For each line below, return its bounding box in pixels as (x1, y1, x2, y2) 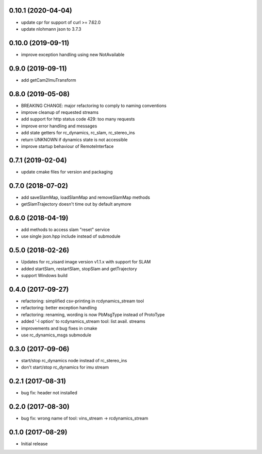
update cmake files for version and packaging (21, 169, 113, 175)
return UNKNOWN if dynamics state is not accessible (21, 137, 128, 142)
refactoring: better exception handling (21, 305, 97, 311)
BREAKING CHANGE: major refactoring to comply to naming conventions (21, 103, 167, 108)
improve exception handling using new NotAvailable (21, 52, 125, 57)
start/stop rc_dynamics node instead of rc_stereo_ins (21, 357, 127, 363)
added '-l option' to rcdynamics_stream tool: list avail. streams (21, 318, 146, 324)
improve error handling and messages (21, 123, 97, 129)
